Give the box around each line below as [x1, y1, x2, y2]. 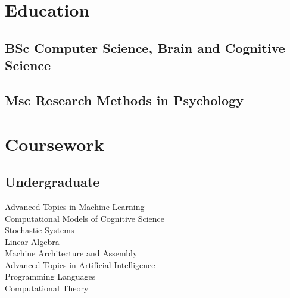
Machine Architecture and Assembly [5, 247, 138, 259]
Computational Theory [5, 282, 89, 294]
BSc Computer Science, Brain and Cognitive [5, 38, 285, 57]
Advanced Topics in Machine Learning [5, 200, 145, 212]
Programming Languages [5, 270, 96, 283]
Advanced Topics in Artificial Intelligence [5, 258, 155, 271]
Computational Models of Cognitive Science [5, 212, 165, 224]
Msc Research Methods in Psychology [5, 90, 244, 109]
